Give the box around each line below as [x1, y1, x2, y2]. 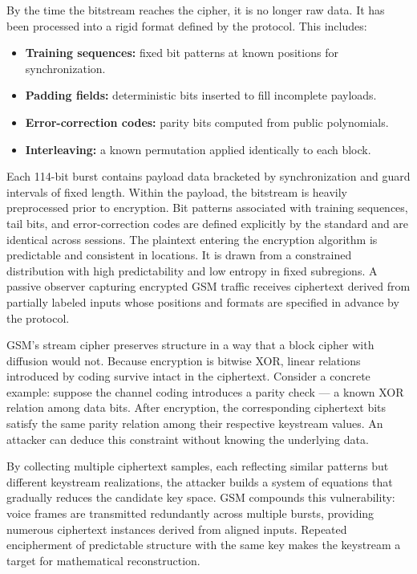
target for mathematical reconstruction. [6, 552, 200, 568]
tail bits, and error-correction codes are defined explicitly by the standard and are [6, 214, 409, 231]
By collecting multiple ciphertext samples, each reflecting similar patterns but [6, 458, 389, 474]
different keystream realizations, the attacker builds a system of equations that [6, 473, 393, 490]
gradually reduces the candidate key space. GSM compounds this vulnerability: [6, 489, 395, 506]
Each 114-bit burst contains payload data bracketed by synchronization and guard [6, 168, 411, 185]
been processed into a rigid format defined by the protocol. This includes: [6, 17, 367, 34]
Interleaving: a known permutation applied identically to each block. [25, 140, 371, 157]
